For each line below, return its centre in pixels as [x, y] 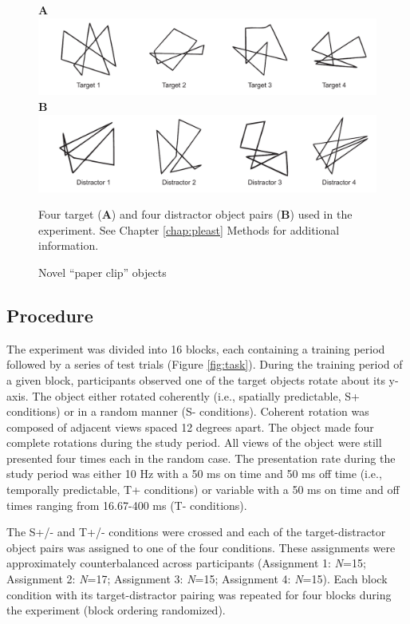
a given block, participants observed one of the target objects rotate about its [196, 379]
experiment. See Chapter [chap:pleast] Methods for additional [189, 229]
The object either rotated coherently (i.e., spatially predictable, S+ [196, 395]
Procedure [50, 315]
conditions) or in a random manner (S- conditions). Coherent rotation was [188, 411]
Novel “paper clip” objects [102, 272]
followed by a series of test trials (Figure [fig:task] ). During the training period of [205, 364]
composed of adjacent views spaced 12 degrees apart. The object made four [190, 427]
